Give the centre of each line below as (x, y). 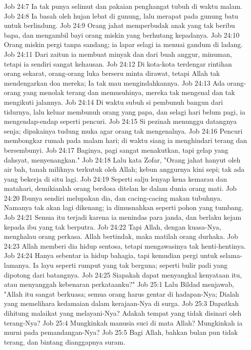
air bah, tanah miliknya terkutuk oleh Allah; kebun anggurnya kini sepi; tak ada (124, 169)
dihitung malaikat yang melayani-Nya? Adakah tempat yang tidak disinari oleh (123, 313)
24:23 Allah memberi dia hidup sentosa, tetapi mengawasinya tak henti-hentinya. (125, 245)
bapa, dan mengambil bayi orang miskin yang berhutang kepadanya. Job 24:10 (122, 35)
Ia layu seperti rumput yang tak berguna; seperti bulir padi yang (130, 265)
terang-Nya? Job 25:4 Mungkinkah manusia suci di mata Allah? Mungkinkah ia (123, 322)
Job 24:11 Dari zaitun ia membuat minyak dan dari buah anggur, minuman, (118, 54)
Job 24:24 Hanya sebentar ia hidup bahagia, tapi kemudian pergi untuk (111, 255)
